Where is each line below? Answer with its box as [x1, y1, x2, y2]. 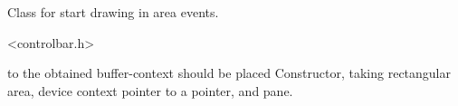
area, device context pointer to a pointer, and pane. [7, 81, 293, 100]
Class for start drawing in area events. [7, 3, 219, 22]
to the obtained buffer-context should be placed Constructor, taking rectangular [7, 63, 451, 82]
